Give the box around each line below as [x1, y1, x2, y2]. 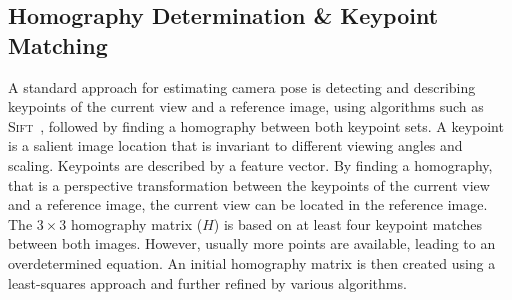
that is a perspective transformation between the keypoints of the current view [8, 174, 490, 195]
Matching [8, 29, 108, 60]
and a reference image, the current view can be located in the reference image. [8, 194, 488, 215]
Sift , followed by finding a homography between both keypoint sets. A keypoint [8, 115, 504, 136]
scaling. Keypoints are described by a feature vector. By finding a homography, [8, 154, 493, 175]
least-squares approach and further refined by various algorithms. [8, 272, 407, 293]
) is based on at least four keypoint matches [213, 213, 483, 234]
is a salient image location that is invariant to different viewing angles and [8, 135, 463, 156]
